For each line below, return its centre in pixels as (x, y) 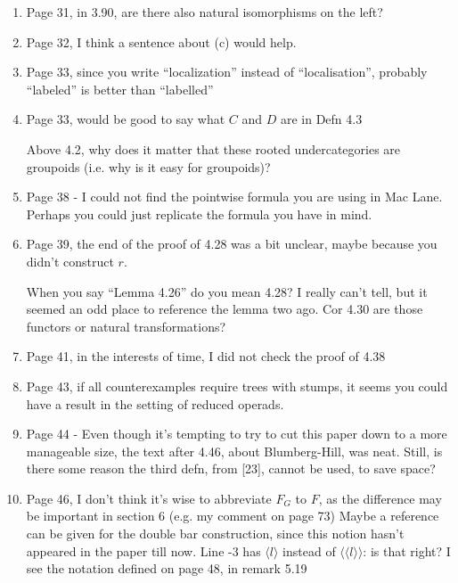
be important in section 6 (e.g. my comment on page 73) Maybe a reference (233, 516)
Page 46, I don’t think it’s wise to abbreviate (149, 498)
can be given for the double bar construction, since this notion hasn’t (215, 534)
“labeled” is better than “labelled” (120, 89)
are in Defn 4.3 (321, 119)
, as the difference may (380, 498)
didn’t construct (70, 261)
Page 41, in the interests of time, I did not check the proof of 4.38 (206, 356)
